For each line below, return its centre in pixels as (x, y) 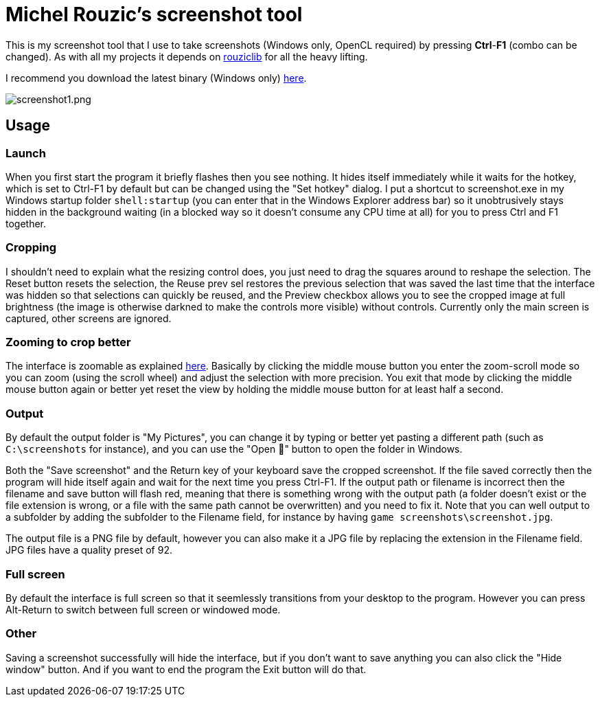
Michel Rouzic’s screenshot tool (154, 14)
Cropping (31, 248)
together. (26, 223)
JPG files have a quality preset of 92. (89, 550)
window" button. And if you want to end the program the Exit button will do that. (186, 669)
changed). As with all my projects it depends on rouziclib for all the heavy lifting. (187, 56)
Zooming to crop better (68, 342)
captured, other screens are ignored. (89, 318)
